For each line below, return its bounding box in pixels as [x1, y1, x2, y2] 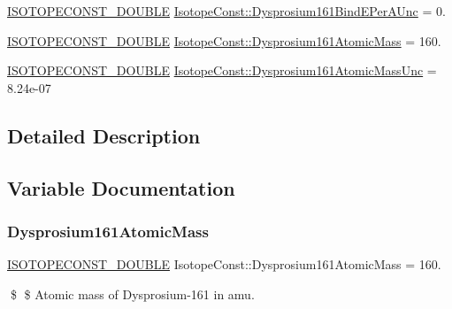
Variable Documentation [7, 174, 235, 201]
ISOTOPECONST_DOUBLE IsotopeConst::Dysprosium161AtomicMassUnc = [7, 61, 437, 80]
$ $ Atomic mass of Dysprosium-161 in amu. [10, 284, 255, 303]
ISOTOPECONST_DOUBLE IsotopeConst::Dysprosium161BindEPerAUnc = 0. [7, 2, 446, 19]
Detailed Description [7, 121, 201, 149]
